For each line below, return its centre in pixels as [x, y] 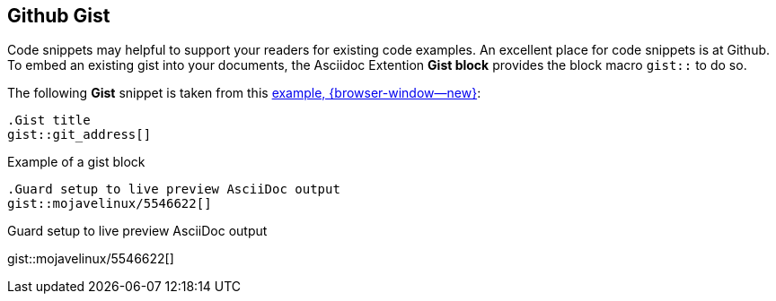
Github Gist [59, 16]
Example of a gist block [76, 162]
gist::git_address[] [79, 135]
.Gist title [49, 120]
